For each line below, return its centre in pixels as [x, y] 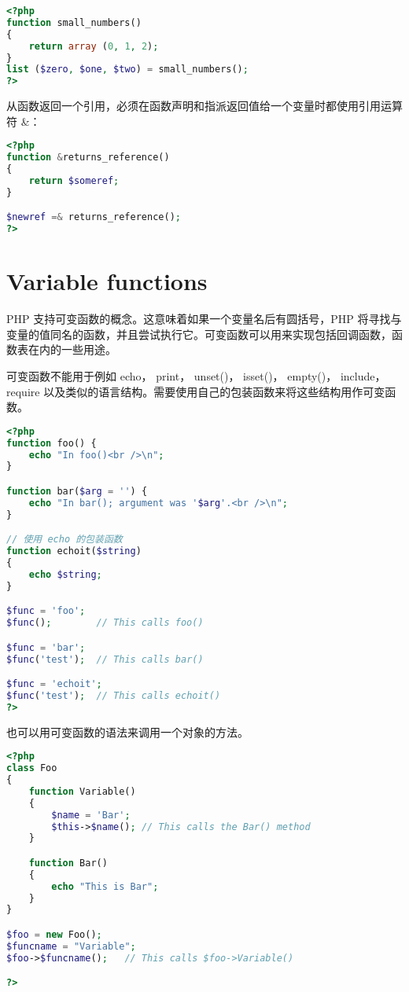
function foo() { [52, 443]
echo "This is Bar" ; [105, 886]
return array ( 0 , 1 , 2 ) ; [94, 46]
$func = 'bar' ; [46, 647]
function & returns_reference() [88, 158]
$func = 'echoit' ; [54, 684]
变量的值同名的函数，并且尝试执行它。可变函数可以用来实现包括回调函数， [199, 334]
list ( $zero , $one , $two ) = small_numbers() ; [127, 70]
